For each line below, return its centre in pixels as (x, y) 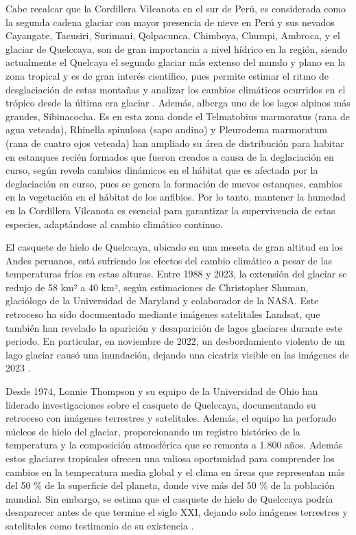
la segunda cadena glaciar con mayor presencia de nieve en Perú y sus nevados (170, 22)
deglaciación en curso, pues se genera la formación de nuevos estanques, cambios (174, 183)
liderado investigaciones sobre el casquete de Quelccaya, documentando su (161, 404)
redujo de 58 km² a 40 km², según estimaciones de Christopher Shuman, (157, 287)
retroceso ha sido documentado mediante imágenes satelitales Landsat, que (163, 314)
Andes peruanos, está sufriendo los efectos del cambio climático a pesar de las (169, 260)
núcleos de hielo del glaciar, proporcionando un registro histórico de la (153, 431)
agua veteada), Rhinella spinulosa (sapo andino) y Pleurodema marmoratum (166, 129)
